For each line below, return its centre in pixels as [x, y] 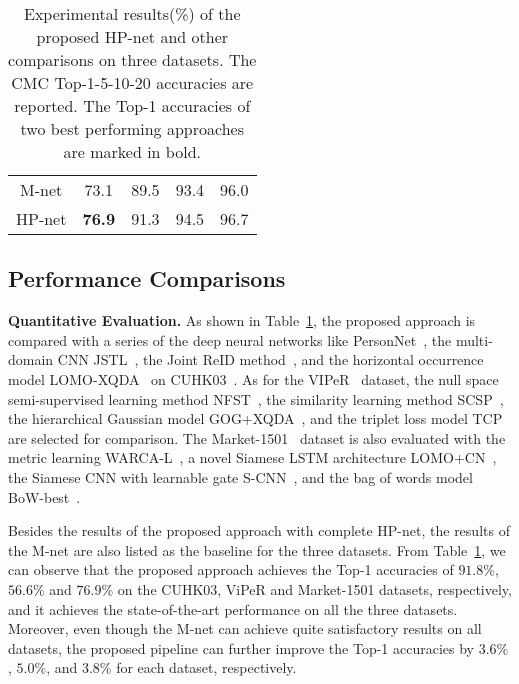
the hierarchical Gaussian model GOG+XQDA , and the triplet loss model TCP [255, 418]
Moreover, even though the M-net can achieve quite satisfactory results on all [245, 628]
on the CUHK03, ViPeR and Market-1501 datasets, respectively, [314, 588]
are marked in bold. [132, 151]
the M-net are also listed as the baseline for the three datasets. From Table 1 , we [257, 549]
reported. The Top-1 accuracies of [132, 105]
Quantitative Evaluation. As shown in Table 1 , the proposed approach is [242, 320]
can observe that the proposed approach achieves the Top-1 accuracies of [231, 569]
